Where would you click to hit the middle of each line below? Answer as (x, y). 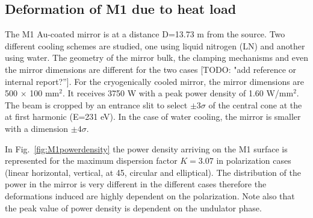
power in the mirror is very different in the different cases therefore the (136, 184)
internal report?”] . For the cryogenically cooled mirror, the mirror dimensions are (155, 81)
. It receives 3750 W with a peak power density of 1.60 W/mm (178, 93)
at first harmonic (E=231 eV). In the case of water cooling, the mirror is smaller (153, 117)
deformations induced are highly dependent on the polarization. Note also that (150, 195)
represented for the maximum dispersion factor (91, 160)
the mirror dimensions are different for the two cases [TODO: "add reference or (150, 69)
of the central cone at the (255, 104)
